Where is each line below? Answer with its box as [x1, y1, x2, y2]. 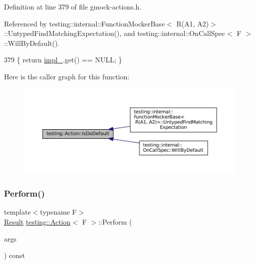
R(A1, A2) [176, 18, 209, 28]
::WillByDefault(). [4, 37, 60, 48]
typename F [40, 207, 77, 217]
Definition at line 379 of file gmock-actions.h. [4, 1, 142, 11]
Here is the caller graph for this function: [4, 71, 130, 81]
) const [4, 250, 25, 261]
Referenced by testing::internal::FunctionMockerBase [4, 18, 165, 28]
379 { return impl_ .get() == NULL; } [4, 54, 122, 65]
